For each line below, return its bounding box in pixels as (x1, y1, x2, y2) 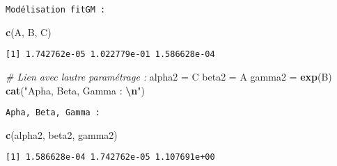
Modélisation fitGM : (6, 5, 106, 15)
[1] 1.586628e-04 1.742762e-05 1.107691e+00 (6, 152, 215, 163)
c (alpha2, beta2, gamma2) (6, 127, 118, 142)
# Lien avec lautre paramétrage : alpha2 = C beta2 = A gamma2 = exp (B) (6, 69, 332, 83)
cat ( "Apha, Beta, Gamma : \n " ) (6, 83, 145, 97)
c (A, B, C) (6, 24, 52, 39)
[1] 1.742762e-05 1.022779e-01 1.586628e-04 (6, 49, 215, 60)
